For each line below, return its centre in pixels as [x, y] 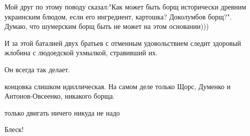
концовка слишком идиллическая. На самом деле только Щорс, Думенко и [118, 86]
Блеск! [14, 129]
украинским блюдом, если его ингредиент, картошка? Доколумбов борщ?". [118, 16]
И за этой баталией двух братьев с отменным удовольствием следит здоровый [123, 43]
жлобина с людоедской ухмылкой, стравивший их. [81, 53]
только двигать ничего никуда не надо [62, 112]
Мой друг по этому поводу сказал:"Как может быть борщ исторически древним [125, 6]
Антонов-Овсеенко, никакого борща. [60, 96]
